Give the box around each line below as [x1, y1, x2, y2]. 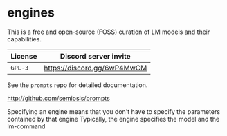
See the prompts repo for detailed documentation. [7, 81, 148, 89]
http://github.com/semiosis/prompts [7, 94, 111, 102]
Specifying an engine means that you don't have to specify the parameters [7, 107, 220, 115]
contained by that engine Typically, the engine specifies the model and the [7, 115, 220, 123]
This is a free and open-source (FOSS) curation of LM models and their [7, 28, 210, 36]
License [10, 51, 37, 61]
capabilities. [7, 35, 42, 43]
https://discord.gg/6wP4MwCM [44, 63, 147, 72]
